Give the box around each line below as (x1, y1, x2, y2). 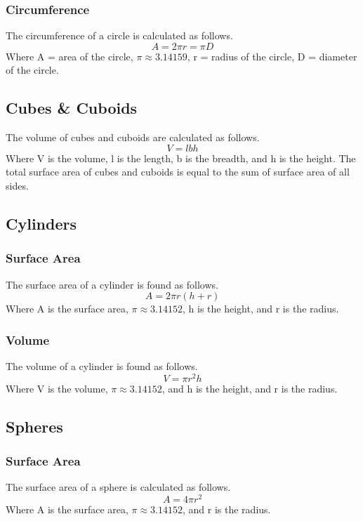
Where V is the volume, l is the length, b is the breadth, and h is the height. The (6, 150, 356, 165)
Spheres (6, 415, 63, 437)
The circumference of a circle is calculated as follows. (6, 28, 233, 43)
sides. (6, 178, 29, 192)
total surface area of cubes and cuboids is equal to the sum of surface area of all (6, 164, 350, 179)
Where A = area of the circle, (6, 48, 133, 63)
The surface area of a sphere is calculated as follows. (6, 480, 231, 494)
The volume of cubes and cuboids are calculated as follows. (6, 130, 260, 145)
